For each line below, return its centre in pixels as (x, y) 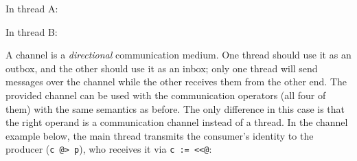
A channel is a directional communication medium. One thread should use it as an (178, 55)
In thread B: (32, 31)
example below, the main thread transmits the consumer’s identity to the (160, 135)
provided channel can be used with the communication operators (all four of (166, 95)
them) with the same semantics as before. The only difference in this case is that (175, 108)
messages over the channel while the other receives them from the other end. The (176, 82)
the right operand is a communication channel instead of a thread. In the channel (177, 122)
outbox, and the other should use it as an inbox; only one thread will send (162, 68)
